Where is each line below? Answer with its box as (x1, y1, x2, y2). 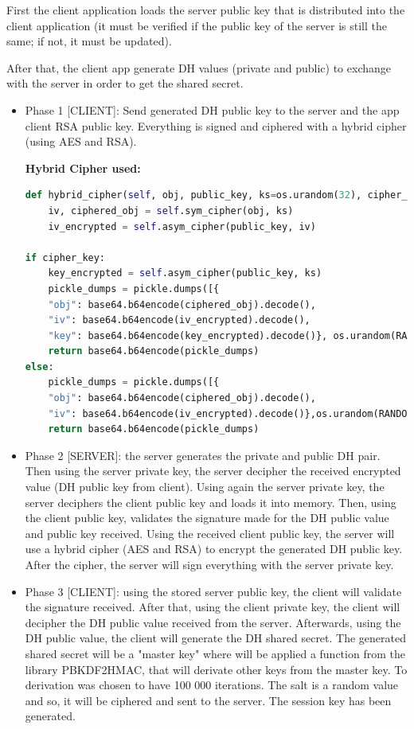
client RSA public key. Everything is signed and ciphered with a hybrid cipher (25, 117, 407, 134)
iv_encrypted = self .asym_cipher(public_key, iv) (48, 220, 316, 232)
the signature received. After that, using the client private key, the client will (25, 598, 400, 615)
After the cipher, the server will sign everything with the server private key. (25, 556, 394, 572)
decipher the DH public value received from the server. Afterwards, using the (25, 614, 401, 630)
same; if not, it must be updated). (6, 33, 172, 49)
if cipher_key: (25, 251, 106, 263)
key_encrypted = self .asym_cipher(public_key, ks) (48, 267, 322, 279)
